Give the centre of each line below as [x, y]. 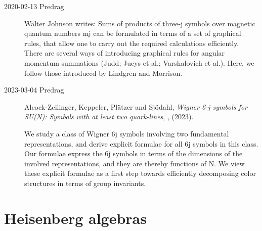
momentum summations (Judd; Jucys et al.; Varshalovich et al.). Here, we [139, 62]
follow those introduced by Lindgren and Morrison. [103, 73]
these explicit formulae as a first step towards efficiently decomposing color [140, 173]
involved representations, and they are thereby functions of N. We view [135, 163]
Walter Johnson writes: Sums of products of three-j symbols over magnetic [140, 23]
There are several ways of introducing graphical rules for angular [125, 53]
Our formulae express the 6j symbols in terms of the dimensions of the [134, 153]
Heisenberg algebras [75, 218]
